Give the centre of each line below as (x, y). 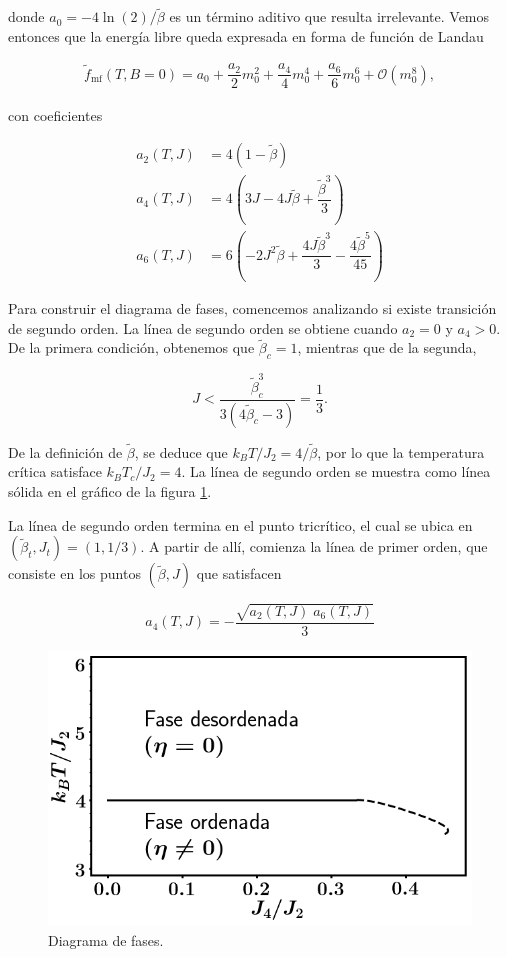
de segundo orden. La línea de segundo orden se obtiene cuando (203, 327)
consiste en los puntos (74, 573)
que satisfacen (239, 573)
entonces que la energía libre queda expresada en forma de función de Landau (246, 35)
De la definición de (65, 451)
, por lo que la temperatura (401, 451)
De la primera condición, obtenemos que (131, 347)
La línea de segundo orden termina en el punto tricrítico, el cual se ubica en (240, 524)
